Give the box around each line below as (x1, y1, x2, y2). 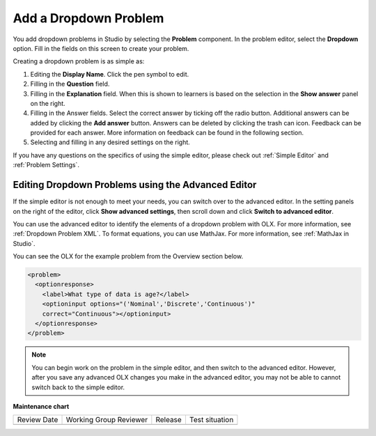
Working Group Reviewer (65, 415, 148, 425)
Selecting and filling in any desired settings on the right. (30, 138, 191, 146)
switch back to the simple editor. (31, 383, 125, 391)
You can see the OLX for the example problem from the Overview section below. (13, 252, 244, 260)
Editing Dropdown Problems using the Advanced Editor (13, 179, 257, 191)
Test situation (189, 415, 234, 425)
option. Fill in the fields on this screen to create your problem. (13, 44, 189, 52)
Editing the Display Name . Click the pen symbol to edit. (30, 70, 189, 78)
